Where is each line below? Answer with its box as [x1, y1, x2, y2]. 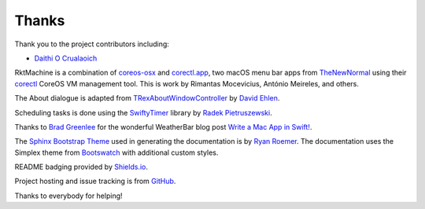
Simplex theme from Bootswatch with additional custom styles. [14, 148, 219, 157]
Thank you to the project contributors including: [14, 39, 169, 49]
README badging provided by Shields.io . [14, 162, 149, 172]
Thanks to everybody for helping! [14, 191, 123, 200]
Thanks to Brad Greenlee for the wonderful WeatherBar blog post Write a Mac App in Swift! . [14, 122, 312, 131]
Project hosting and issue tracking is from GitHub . [14, 177, 176, 186]
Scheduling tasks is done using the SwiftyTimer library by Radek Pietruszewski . [14, 108, 272, 117]
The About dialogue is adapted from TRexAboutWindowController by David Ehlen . [14, 93, 280, 103]
